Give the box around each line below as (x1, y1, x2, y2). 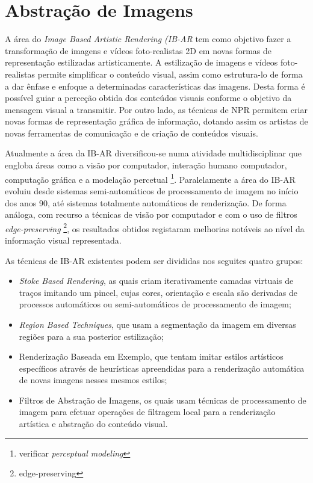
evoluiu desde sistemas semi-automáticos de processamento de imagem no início (5, 184, 299, 197)
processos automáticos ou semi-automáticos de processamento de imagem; (19, 298, 291, 310)
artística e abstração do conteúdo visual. (19, 417, 168, 430)
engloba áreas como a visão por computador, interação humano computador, (5, 159, 287, 171)
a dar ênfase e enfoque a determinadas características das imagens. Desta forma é (5, 79, 305, 92)
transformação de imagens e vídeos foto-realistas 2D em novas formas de (5, 44, 271, 57)
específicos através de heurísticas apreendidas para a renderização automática (19, 361, 305, 374)
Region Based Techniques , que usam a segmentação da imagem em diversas (19, 318, 296, 330)
